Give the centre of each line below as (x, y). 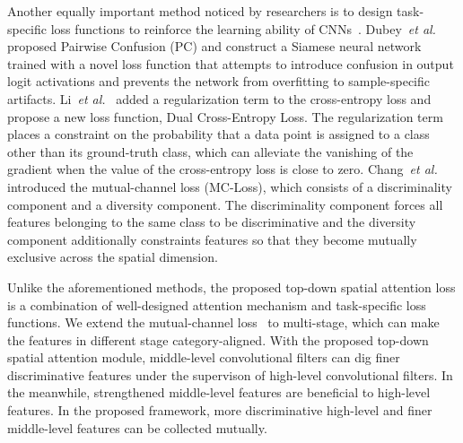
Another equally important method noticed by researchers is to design (200, 11)
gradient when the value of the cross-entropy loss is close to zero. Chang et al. (223, 169)
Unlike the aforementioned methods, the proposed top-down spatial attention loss (231, 287)
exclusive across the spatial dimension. (113, 257)
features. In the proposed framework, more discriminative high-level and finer (220, 410)
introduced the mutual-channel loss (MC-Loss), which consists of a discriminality (230, 186)
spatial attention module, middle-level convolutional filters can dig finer (204, 357)
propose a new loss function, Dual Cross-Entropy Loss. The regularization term (225, 116)
